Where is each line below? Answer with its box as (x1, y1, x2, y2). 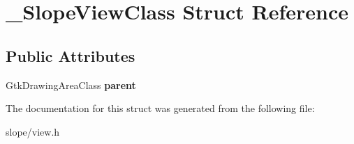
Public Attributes (6, 45, 135, 66)
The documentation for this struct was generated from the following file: (6, 101, 315, 115)
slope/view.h (6, 124, 60, 138)
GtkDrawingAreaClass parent (6, 77, 136, 92)
